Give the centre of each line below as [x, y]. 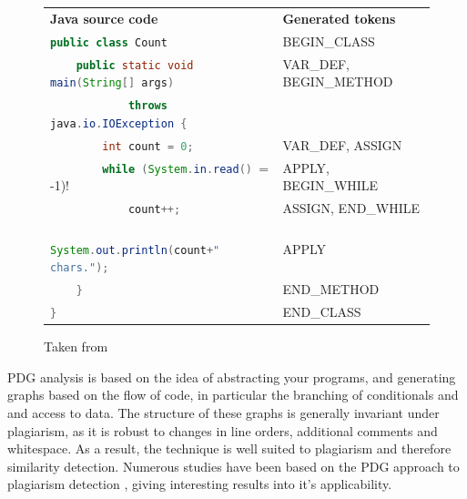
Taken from [76, 346]
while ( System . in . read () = [186, 167]
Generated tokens [339, 18]
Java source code [104, 18]
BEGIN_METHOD [338, 81]
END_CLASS [322, 312]
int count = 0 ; [148, 146]
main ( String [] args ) [112, 83]
